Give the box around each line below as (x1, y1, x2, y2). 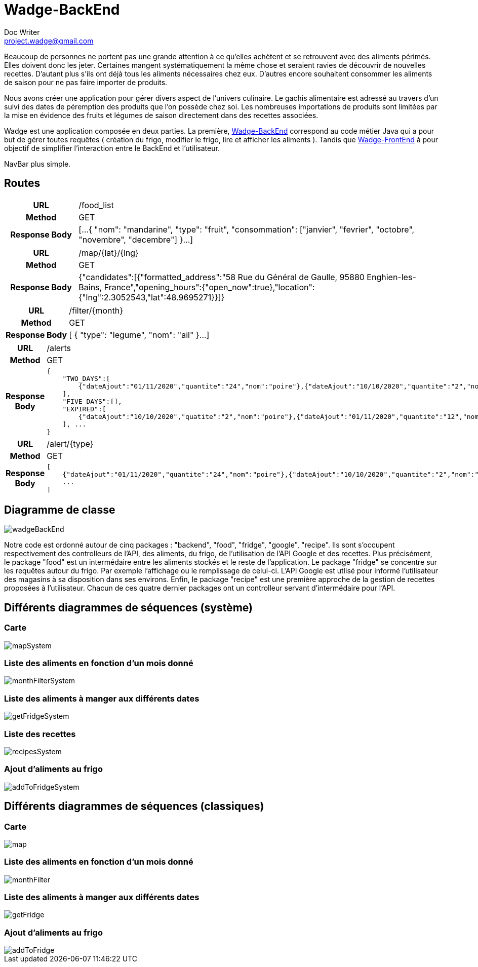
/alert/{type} (47, 438, 94, 449)
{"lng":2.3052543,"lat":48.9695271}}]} (78, 292, 225, 302)
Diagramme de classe (4, 504, 115, 517)
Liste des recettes (4, 728, 76, 739)
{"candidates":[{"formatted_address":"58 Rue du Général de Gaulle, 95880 (78, 272, 365, 282)
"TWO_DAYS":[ (62, 374, 110, 382)
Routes (4, 177, 41, 190)
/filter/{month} (69, 305, 123, 316)
